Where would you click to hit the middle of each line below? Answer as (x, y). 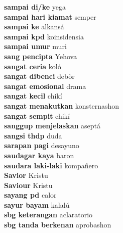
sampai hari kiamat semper (50, 16)
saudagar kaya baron (39, 155)
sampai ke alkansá (34, 27)
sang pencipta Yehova (41, 56)
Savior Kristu (26, 175)
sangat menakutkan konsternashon (62, 105)
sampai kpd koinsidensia (44, 36)
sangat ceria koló (33, 66)
